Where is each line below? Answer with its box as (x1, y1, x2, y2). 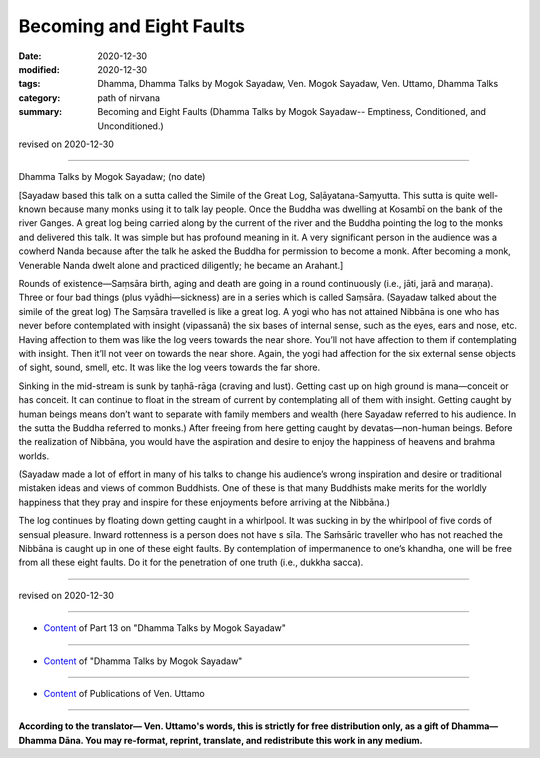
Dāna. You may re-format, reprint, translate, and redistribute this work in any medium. (58, 734, 424, 746)
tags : (18, 78, 41, 90)
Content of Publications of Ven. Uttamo (43, 688, 205, 699)
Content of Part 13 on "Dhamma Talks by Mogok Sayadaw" (43, 622, 287, 634)
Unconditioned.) (97, 120, 164, 132)
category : (18, 91, 61, 104)
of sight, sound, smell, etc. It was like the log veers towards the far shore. (18, 361, 321, 374)
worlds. (18, 450, 50, 462)
